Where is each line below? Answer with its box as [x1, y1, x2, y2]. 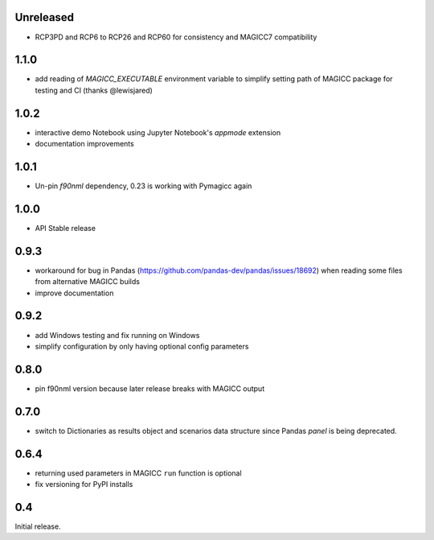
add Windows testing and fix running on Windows [35, 330, 200, 340]
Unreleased [14, 10, 75, 24]
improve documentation [35, 288, 114, 298]
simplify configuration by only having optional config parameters [35, 341, 249, 351]
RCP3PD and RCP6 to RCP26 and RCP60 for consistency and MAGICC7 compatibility [35, 32, 317, 42]
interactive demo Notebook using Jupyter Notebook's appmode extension [35, 127, 281, 137]
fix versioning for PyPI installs [35, 480, 133, 489]
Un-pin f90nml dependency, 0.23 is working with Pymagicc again [35, 181, 252, 191]
